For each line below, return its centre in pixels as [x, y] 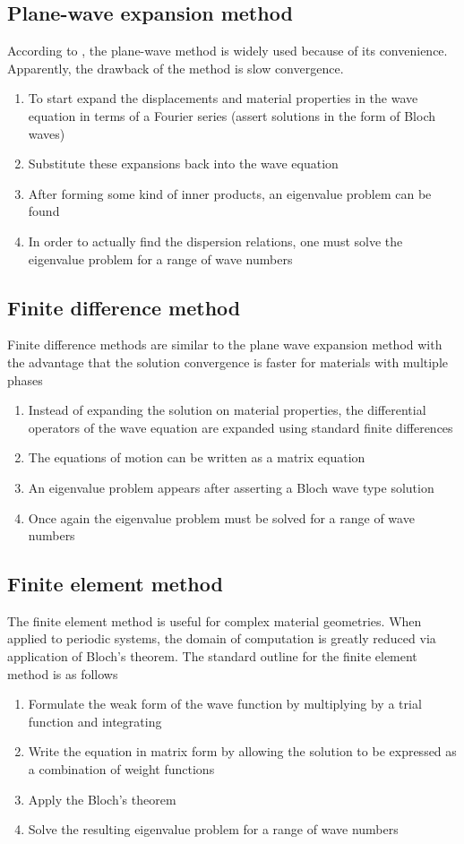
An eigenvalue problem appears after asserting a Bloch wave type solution [231, 487]
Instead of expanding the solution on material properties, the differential [227, 410]
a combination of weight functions [121, 769]
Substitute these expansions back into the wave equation [183, 164]
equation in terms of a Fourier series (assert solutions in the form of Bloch [232, 115]
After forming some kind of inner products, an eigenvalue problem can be [230, 193]
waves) [47, 133]
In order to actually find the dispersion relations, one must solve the [215, 241]
